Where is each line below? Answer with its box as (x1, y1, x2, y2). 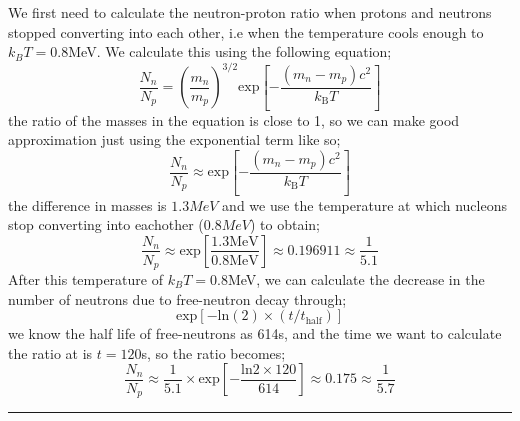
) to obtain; (249, 214, 320, 235)
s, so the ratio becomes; (141, 342, 286, 363)
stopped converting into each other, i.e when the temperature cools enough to (8, 21, 484, 42)
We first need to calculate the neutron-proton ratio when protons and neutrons (8, 2, 492, 22)
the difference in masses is (8, 194, 167, 215)
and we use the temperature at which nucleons (222, 194, 507, 215)
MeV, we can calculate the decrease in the (227, 269, 485, 290)
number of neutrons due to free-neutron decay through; (8, 288, 347, 309)
